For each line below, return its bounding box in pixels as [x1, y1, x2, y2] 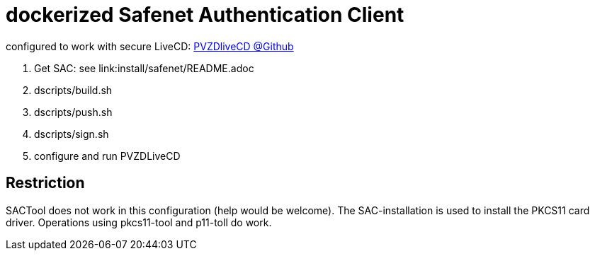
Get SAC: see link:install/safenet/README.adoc [34, 62, 254, 74]
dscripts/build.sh [34, 83, 113, 96]
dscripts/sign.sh [34, 127, 109, 140]
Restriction [6, 174, 85, 192]
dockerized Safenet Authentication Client [6, 3, 404, 27]
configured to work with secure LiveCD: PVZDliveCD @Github [6, 40, 294, 52]
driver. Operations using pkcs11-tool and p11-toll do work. [6, 216, 272, 228]
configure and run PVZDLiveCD [34, 149, 181, 162]
